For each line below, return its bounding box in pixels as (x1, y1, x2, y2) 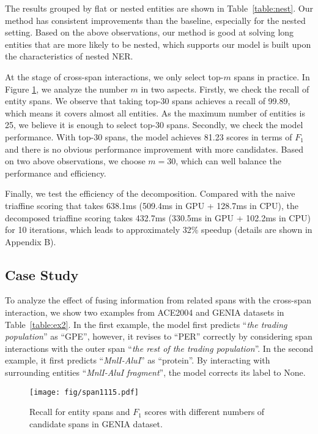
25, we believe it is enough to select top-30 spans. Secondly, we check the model (5, 118, 303, 131)
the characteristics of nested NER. (5, 50, 133, 63)
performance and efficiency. (5, 166, 106, 179)
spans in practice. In (234, 70, 310, 83)
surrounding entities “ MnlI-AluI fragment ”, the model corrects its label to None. (5, 366, 306, 379)
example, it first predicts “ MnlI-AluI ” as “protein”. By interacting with (5, 354, 270, 367)
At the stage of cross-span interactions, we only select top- (5, 70, 224, 83)
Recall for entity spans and (29, 405, 130, 418)
